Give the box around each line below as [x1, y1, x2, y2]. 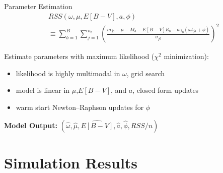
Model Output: [4, 120, 57, 130]
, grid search [126, 68, 165, 78]
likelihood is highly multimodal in [16, 68, 120, 78]
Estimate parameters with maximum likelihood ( [4, 51, 155, 62]
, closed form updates [132, 85, 199, 95]
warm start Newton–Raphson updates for [16, 101, 144, 112]
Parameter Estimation [4, 1, 72, 11]
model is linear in [16, 85, 70, 95]
